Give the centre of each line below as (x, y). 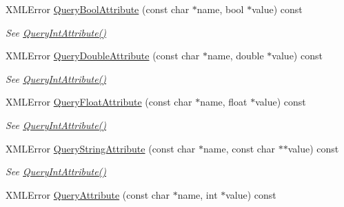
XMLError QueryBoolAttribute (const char (98, 9)
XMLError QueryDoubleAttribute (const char (103, 56)
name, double (236, 56)
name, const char (239, 148)
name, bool (220, 9)
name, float (224, 102)
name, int (198, 194)
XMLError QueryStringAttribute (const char (101, 148)
